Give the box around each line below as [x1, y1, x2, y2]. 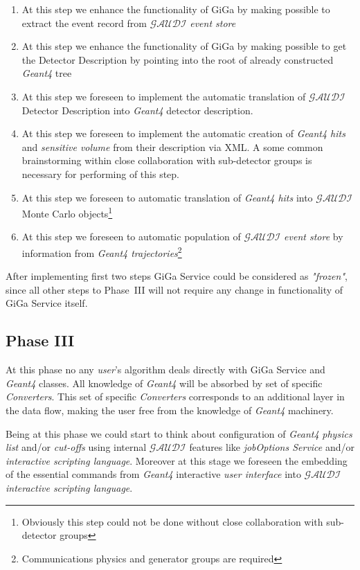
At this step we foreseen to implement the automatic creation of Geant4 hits [21, 126, 345, 141]
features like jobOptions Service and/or [189, 440, 355, 454]
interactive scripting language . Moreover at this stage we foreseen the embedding [6, 453, 348, 467]
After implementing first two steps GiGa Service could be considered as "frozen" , [6, 269, 348, 283]
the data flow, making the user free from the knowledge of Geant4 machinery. [6, 402, 334, 417]
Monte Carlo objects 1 [21, 204, 113, 220]
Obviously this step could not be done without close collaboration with [21, 514, 323, 528]
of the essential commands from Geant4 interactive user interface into [6, 467, 301, 481]
